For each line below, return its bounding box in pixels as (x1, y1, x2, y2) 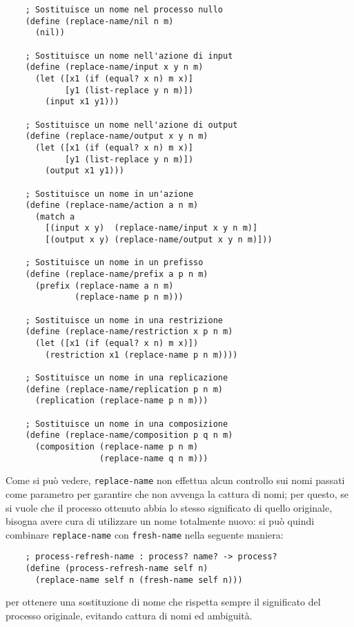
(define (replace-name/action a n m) (25, 200, 199, 211)
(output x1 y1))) (45, 166, 124, 176)
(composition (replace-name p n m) (35, 441, 199, 452)
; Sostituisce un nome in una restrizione (25, 315, 223, 325)
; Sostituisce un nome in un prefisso (25, 258, 204, 268)
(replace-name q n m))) (99, 453, 208, 463)
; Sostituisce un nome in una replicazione (25, 373, 228, 383)
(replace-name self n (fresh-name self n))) (35, 575, 243, 585)
